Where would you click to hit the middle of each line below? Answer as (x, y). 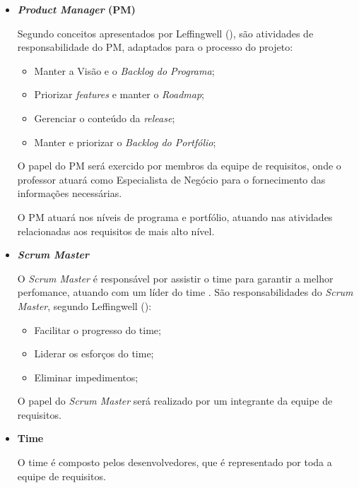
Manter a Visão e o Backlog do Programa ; (124, 70)
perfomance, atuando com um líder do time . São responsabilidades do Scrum (185, 292)
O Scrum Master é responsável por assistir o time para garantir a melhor (175, 278)
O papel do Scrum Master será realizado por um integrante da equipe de (175, 401)
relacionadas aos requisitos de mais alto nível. (116, 231)
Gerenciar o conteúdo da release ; (105, 118)
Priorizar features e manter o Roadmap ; (119, 94)
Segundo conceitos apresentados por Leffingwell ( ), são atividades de (165, 33)
